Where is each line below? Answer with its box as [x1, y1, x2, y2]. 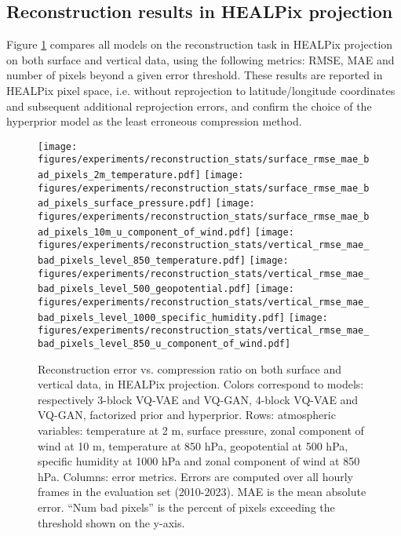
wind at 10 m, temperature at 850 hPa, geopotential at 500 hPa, [38, 437, 348, 454]
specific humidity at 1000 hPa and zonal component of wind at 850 [38, 453, 360, 469]
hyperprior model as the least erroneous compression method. [6, 113, 302, 129]
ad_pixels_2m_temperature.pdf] [38, 170, 201, 181]
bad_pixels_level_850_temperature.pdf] [38, 255, 246, 267]
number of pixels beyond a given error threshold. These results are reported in [6, 67, 383, 83]
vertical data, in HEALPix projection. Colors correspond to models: [38, 376, 364, 392]
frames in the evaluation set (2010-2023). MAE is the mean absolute [38, 483, 366, 500]
